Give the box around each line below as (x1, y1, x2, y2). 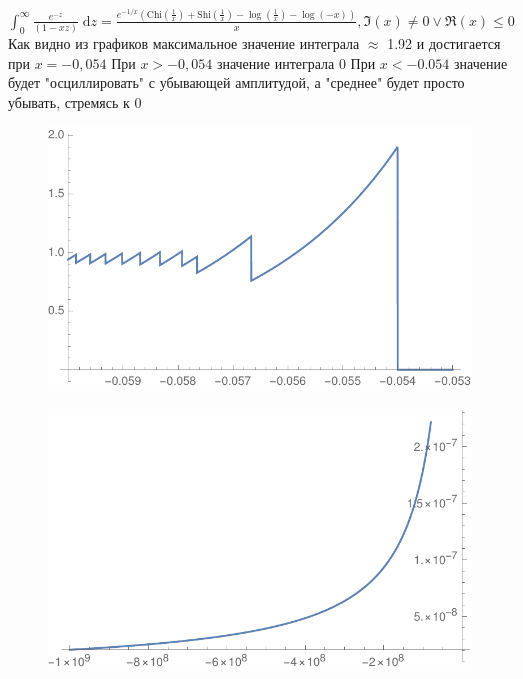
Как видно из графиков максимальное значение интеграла (8, 33, 360, 54)
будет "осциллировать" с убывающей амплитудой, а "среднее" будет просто (8, 72, 465, 93)
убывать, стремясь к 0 (8, 92, 142, 113)
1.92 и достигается (387, 33, 501, 54)
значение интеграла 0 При (216, 52, 376, 73)
